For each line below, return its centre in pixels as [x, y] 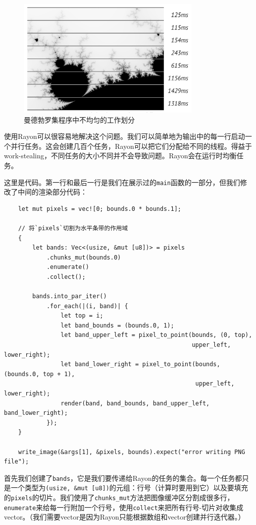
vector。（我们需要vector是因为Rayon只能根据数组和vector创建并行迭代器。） [125, 517]
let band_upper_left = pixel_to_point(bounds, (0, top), [156, 335]
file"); [17, 462]
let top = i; [82, 316]
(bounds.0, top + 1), [40, 374]
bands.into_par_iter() [70, 296]
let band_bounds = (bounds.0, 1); [117, 325]
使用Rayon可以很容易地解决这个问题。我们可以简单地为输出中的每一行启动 [125, 136]
